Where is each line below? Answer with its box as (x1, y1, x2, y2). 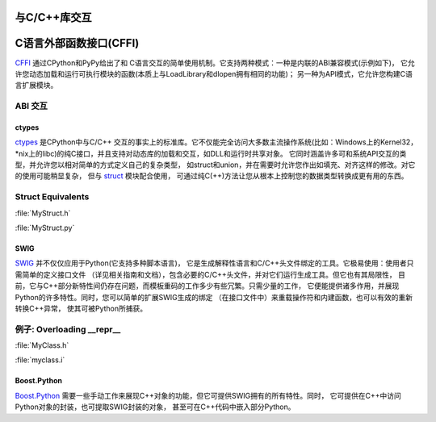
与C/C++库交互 (15, 10, 92, 24)
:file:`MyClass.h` (15, 341, 69, 350)
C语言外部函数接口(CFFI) (15, 36, 140, 50)
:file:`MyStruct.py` (15, 223, 75, 232)
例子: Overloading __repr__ (15, 324, 121, 335)
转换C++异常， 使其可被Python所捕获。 (15, 303, 148, 313)
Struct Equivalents (15, 191, 90, 203)
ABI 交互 (15, 101, 48, 112)
